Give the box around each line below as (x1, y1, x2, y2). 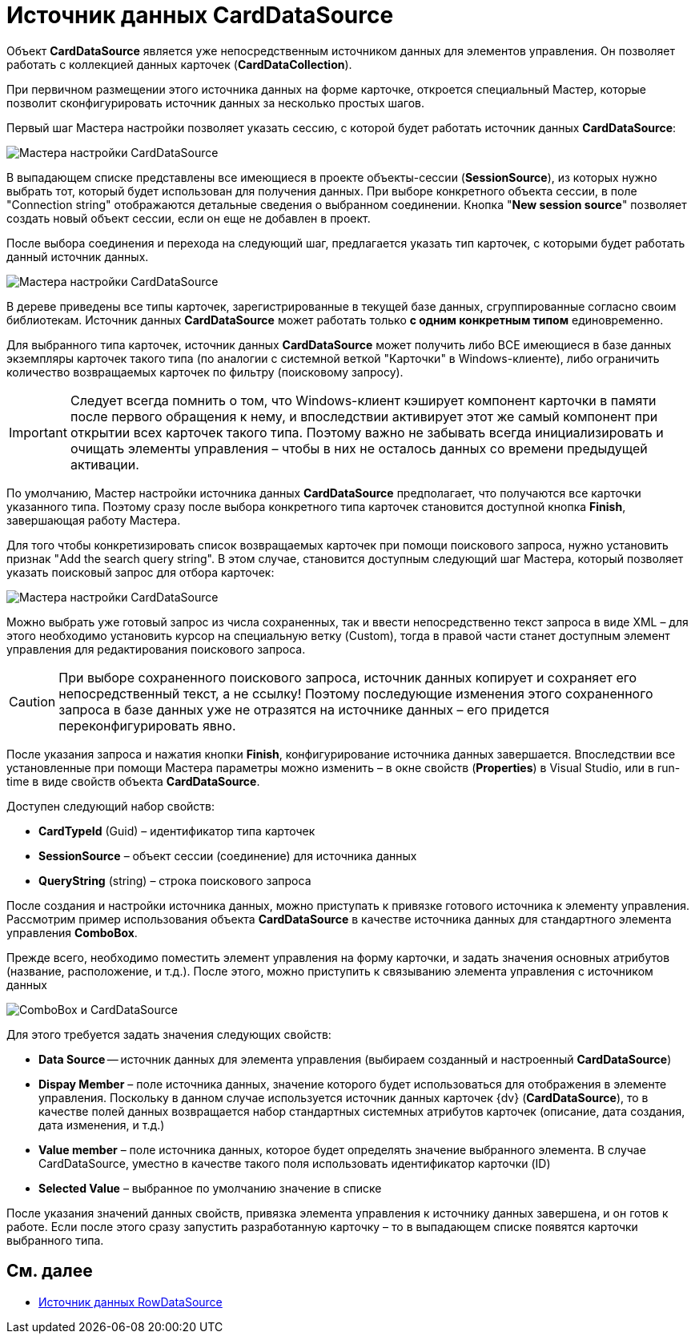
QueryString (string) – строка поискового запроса (38, 873, 311, 887)
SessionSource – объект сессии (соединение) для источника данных (38, 848, 417, 863)
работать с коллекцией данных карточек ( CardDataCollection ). (6, 57, 352, 71)
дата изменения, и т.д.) (38, 1117, 165, 1132)
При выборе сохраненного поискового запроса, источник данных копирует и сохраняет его (58, 669, 637, 686)
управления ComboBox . (6, 925, 138, 940)
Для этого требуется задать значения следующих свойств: (6, 1027, 331, 1041)
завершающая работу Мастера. (6, 513, 181, 527)
